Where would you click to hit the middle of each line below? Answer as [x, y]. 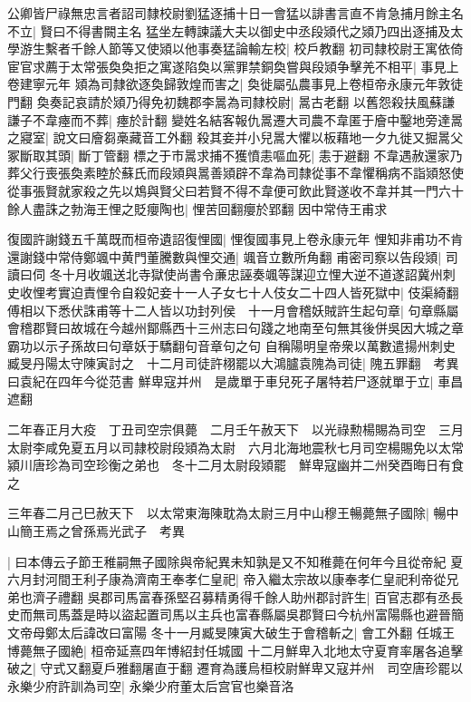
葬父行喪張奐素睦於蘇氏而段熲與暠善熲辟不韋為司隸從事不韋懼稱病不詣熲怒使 [235, 173]
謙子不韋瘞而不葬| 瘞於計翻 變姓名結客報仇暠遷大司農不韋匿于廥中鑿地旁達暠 [235, 119]
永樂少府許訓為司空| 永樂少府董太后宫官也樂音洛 [151, 685]
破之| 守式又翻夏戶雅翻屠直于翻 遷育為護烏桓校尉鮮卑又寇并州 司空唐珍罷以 [235, 668]
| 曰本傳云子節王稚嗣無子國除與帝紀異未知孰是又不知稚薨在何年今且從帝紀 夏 [235, 561]
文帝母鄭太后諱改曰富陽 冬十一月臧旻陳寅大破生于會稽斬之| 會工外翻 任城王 [231, 632]
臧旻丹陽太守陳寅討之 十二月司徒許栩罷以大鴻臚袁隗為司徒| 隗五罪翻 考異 [233, 363]
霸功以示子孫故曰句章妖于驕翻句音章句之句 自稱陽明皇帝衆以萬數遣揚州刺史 [231, 345]
